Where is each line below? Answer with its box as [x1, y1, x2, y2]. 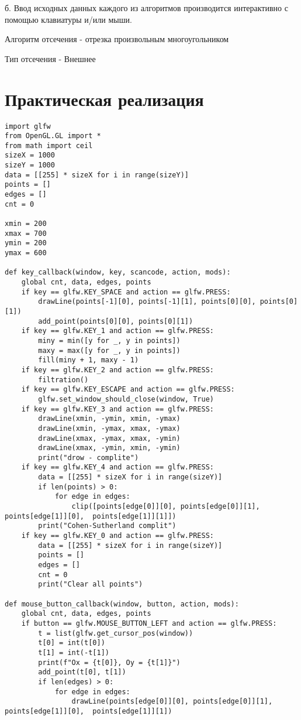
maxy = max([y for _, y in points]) [38, 346, 181, 355]
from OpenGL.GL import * [5, 132, 101, 140]
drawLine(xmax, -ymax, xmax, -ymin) [38, 434, 181, 443]
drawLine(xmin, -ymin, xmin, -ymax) [38, 414, 181, 423]
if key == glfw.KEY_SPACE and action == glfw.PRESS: [21, 287, 231, 296]
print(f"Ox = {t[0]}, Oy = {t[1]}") [38, 658, 181, 667]
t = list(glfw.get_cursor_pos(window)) [38, 629, 193, 637]
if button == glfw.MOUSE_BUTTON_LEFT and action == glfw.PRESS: [21, 619, 277, 628]
